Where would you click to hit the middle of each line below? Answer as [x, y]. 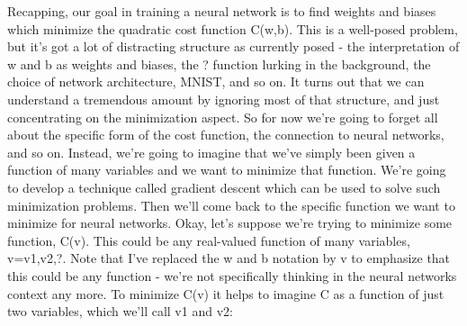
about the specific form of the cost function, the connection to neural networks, [226, 135]
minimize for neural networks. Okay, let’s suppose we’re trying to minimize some [230, 223]
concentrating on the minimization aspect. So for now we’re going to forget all [223, 117]
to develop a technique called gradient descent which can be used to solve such [224, 187]
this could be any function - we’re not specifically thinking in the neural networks [232, 275]
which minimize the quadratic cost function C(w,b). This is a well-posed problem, [233, 28]
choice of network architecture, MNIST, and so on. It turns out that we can [216, 81]
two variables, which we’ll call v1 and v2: [120, 311]
